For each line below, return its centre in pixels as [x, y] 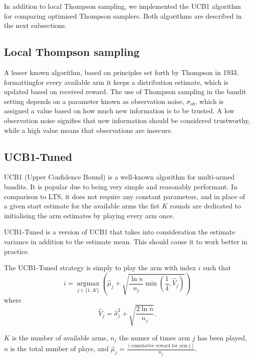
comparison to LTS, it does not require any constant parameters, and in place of [125, 196]
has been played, [222, 337]
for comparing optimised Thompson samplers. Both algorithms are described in [123, 15]
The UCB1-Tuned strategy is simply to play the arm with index [100, 268]
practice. [17, 251]
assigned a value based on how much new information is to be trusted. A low [119, 111]
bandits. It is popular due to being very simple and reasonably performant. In [121, 186]
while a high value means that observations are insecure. [88, 130]
